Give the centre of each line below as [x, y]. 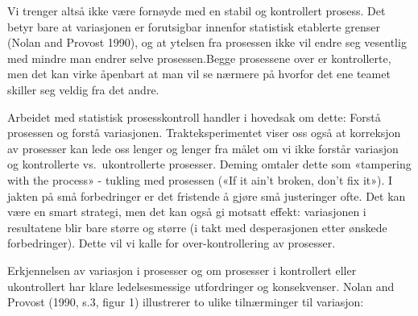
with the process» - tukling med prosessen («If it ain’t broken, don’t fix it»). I [200, 179]
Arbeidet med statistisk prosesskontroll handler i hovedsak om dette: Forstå [194, 116]
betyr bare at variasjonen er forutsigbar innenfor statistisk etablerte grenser [194, 26]
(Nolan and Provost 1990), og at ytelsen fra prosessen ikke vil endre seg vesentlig [207, 42]
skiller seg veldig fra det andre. [83, 89]
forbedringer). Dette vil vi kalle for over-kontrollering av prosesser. [172, 243]
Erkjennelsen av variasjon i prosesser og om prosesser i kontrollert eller [182, 270]
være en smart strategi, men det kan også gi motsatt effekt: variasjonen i [187, 212]
